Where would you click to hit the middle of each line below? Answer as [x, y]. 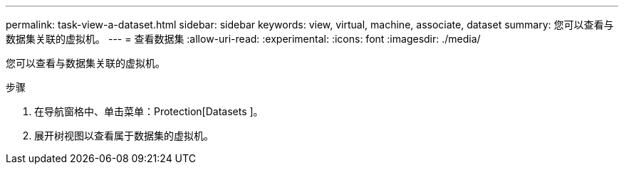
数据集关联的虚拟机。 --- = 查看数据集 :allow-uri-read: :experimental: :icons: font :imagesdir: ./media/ [243, 39]
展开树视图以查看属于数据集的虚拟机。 [124, 136]
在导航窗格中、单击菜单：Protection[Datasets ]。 [149, 111]
